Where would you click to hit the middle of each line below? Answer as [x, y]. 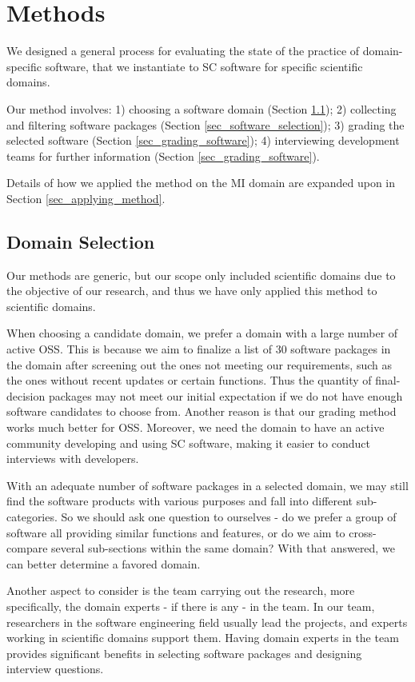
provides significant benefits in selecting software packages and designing [184, 653]
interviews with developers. [73, 459]
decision [26, 395]
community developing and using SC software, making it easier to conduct [188, 443]
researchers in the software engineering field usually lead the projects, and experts [207, 622]
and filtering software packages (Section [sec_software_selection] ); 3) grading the [206, 124]
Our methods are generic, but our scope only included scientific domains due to [201, 275]
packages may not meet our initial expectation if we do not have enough [225, 395]
